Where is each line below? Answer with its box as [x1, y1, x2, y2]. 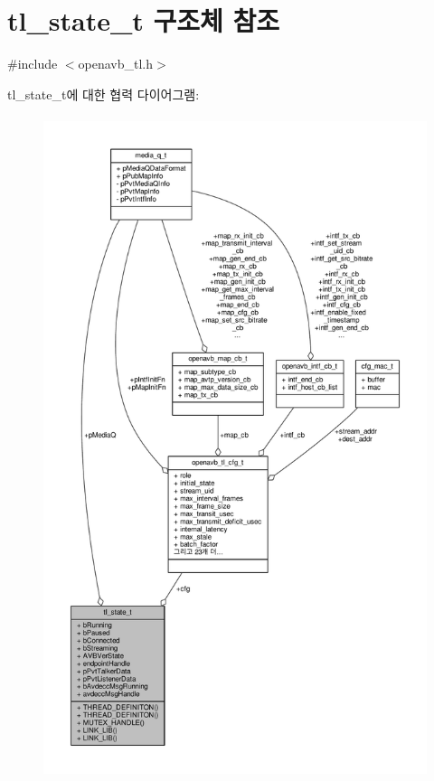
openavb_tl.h [78, 54, 154, 73]
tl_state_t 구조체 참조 [7, 2, 280, 39]
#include [7, 54, 58, 73]
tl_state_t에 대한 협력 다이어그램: [7, 84, 200, 103]
